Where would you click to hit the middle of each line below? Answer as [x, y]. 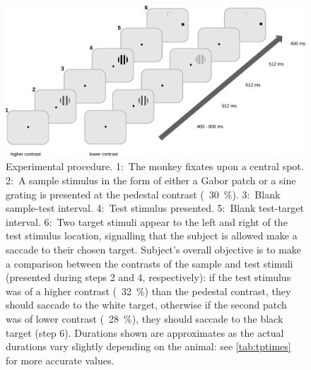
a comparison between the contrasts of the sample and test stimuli [149, 263]
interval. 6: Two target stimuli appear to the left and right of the [147, 221]
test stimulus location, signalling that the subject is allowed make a [152, 235]
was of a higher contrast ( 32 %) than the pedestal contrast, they [148, 291]
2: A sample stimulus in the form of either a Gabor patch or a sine [151, 180]
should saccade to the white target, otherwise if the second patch [146, 305]
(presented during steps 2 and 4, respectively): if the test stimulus [148, 277]
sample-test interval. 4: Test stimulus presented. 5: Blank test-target [155, 208]
